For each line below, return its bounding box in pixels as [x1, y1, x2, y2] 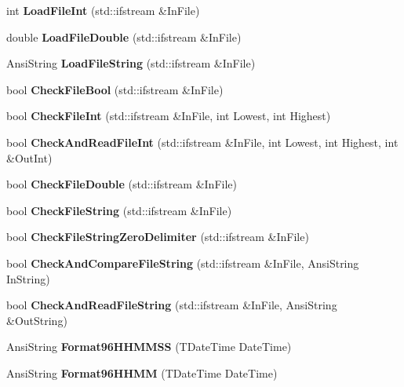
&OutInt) [6, 149, 53, 166]
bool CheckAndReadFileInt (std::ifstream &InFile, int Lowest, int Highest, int [6, 133, 399, 150]
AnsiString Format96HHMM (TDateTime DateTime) [6, 364, 278, 381]
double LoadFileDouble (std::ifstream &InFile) [6, 28, 242, 45]
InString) [6, 270, 50, 287]
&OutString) [6, 312, 67, 328]
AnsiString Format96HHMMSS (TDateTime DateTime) [6, 338, 292, 355]
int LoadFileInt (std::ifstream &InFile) [6, 2, 200, 18]
